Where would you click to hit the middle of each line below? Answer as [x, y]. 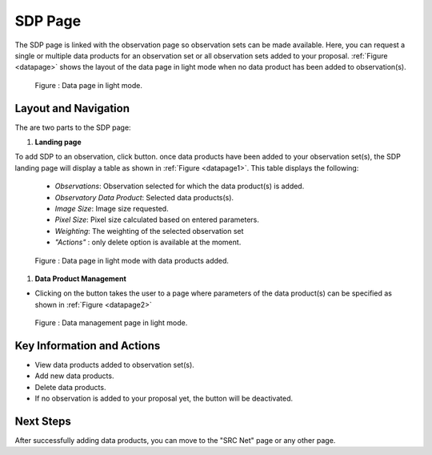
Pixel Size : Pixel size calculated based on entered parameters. [157, 219]
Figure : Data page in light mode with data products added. [132, 260]
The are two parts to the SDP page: [73, 127]
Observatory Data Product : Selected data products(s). [144, 197]
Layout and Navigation [72, 108]
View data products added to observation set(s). [115, 365]
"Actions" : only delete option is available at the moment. [148, 242]
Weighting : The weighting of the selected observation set [149, 231]
